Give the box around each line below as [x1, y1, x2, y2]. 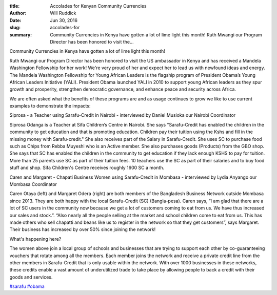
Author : [9, 10, 27, 16]
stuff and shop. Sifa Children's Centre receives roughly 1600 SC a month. [9, 164, 165, 171]
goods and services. [9, 274, 53, 280]
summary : [9, 31, 32, 38]
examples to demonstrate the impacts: [9, 103, 91, 109]
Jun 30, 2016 [50, 17, 78, 23]
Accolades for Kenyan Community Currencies [50, 3, 147, 9]
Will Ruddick [50, 10, 76, 16]
